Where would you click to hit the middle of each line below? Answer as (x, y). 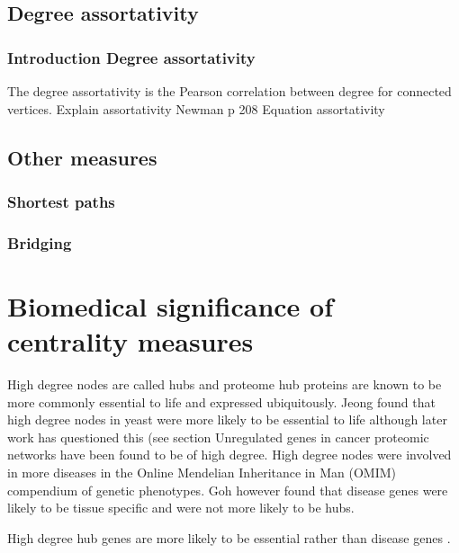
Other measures (82, 157)
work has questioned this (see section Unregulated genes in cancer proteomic (218, 437)
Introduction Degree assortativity (131, 57)
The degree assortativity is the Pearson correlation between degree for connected (229, 91)
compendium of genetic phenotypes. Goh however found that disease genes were (228, 490)
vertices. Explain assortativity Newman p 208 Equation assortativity (196, 108)
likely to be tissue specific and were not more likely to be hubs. (181, 508)
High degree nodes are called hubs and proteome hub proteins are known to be (225, 384)
